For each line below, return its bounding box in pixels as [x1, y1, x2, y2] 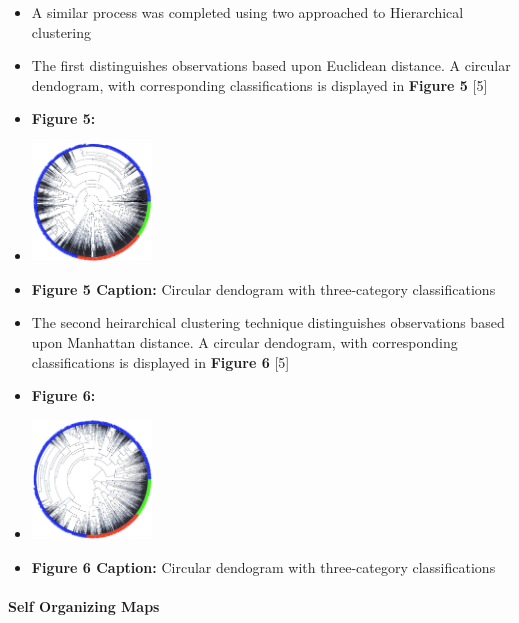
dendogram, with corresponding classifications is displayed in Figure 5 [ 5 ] [31, 74, 488, 95]
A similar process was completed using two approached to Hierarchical [31, 2, 464, 22]
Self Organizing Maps [8, 596, 160, 617]
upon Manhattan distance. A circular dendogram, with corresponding [31, 331, 458, 352]
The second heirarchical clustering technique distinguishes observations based [31, 312, 505, 333]
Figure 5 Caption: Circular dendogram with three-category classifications [31, 278, 496, 299]
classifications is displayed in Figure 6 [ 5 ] [31, 351, 290, 372]
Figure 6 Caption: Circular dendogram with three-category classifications [31, 556, 496, 577]
